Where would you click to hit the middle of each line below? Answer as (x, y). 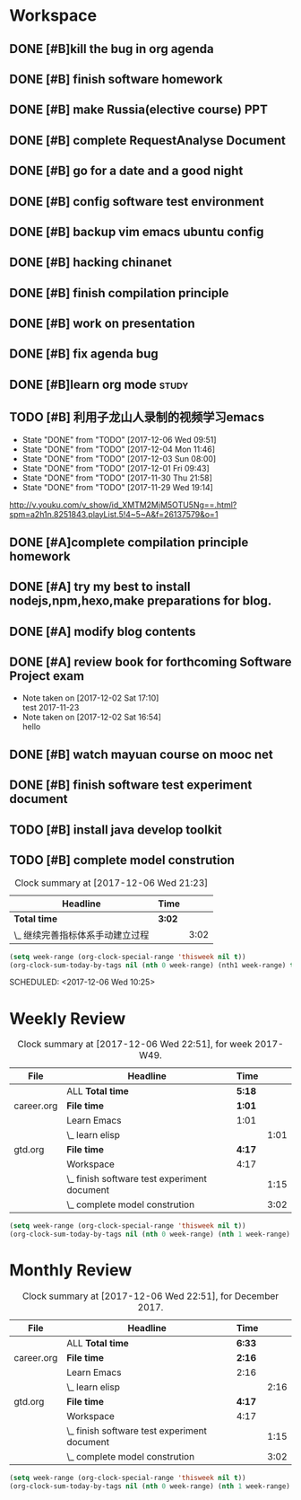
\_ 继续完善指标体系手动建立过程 (82, 935)
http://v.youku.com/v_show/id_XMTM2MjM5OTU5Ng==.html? (123, 505)
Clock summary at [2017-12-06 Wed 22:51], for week (135, 1045)
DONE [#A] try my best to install (100, 587)
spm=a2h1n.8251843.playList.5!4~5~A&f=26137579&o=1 (114, 514)
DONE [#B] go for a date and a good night (126, 171)
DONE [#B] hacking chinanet (90, 263)
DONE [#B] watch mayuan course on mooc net (141, 755)
